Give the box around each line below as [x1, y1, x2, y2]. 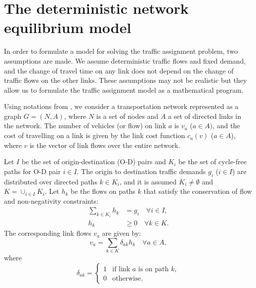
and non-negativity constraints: [4, 195, 98, 206]
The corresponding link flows [4, 228, 91, 238]
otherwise [112, 275, 141, 282]
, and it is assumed [120, 176, 177, 186]
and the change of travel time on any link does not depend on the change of [4, 65, 234, 75]
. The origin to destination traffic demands [77, 166, 206, 176]
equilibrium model [4, 17, 131, 37]
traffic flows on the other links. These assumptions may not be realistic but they [4, 75, 247, 85]
